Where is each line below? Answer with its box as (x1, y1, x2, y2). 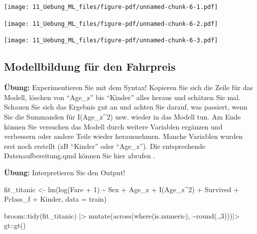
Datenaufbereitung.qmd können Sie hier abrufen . (4, 150, 155, 161)
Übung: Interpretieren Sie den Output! (4, 167, 126, 177)
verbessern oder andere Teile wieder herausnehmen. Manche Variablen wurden (4, 131, 243, 141)
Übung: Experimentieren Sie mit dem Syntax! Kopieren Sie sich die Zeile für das (4, 82, 253, 93)
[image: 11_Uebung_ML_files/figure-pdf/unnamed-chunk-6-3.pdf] (4, 37, 218, 44)
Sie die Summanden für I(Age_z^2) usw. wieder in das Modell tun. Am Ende (4, 111, 241, 121)
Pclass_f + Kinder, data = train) (4, 194, 107, 204)
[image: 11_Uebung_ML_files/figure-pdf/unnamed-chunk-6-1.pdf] (4, 3, 218, 10)
